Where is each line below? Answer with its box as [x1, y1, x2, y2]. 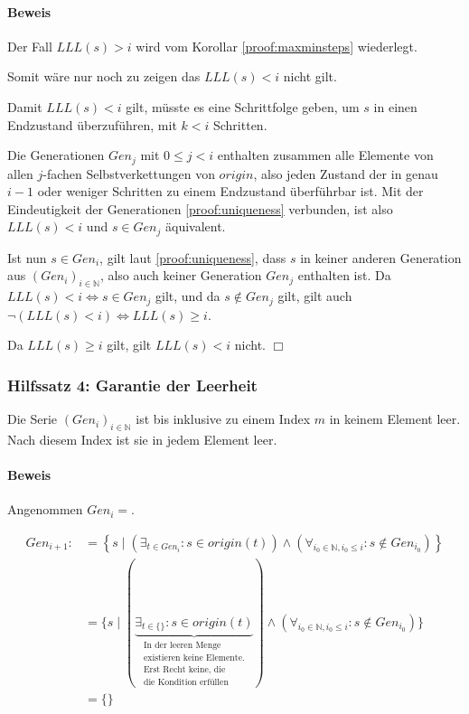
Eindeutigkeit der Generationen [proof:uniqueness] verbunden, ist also [7, 199, 393, 218]
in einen [373, 97, 417, 116]
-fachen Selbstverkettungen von [42, 164, 215, 183]
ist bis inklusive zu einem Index [136, 409, 311, 428]
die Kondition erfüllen [143, 677, 229, 687]
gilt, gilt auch [277, 287, 352, 305]
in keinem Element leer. [329, 409, 461, 428]
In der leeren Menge [143, 641, 221, 651]
